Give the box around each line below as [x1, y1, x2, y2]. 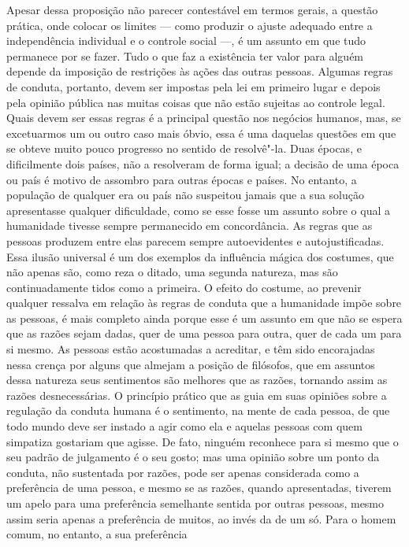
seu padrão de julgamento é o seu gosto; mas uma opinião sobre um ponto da [6, 449, 380, 465]
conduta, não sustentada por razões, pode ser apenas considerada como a [6, 464, 359, 480]
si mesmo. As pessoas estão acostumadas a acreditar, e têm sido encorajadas [6, 341, 375, 357]
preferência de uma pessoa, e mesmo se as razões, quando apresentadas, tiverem [6, 479, 392, 496]
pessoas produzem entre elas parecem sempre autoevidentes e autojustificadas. [6, 232, 385, 249]
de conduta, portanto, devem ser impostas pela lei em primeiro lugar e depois [6, 78, 381, 94]
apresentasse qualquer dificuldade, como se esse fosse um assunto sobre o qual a [6, 201, 391, 218]
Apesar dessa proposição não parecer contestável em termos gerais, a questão [6, 2, 378, 17]
